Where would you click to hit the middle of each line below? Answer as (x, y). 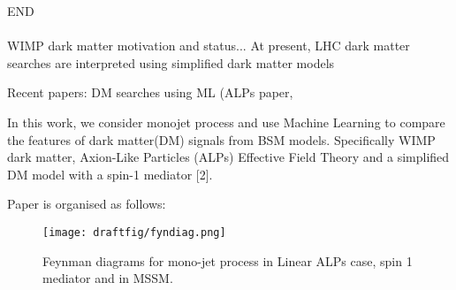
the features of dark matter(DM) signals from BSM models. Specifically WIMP (221, 139)
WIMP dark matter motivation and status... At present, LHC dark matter (209, 46)
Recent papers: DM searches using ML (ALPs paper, (150, 92)
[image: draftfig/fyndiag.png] (134, 232)
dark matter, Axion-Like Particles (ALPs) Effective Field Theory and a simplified (228, 157)
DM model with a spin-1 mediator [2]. (110, 174)
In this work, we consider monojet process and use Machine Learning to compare (226, 122)
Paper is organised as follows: (87, 204)
